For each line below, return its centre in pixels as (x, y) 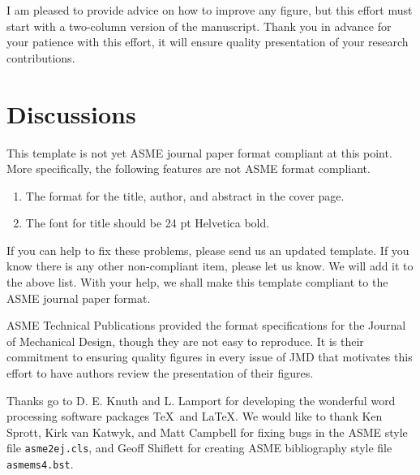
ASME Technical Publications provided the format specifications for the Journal (206, 325)
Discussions (71, 113)
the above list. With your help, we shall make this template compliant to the (197, 282)
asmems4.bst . (40, 464)
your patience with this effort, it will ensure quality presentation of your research (208, 42)
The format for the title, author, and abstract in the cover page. (185, 195)
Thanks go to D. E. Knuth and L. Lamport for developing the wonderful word (201, 400)
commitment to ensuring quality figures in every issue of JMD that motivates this (210, 357)
